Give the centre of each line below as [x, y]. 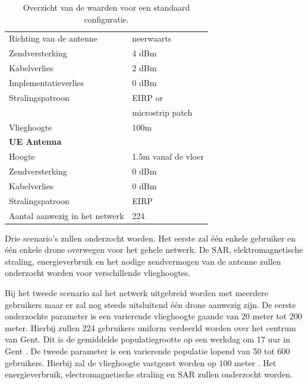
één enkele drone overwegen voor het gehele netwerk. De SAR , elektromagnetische [154, 250]
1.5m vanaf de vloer [168, 156]
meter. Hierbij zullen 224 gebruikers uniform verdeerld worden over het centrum [150, 327]
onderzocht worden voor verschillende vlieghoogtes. [98, 273]
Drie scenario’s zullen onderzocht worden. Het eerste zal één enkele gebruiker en [150, 238]
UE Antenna [35, 142]
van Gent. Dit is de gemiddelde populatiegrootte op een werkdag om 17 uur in [147, 339]
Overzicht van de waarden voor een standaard [106, 7]
